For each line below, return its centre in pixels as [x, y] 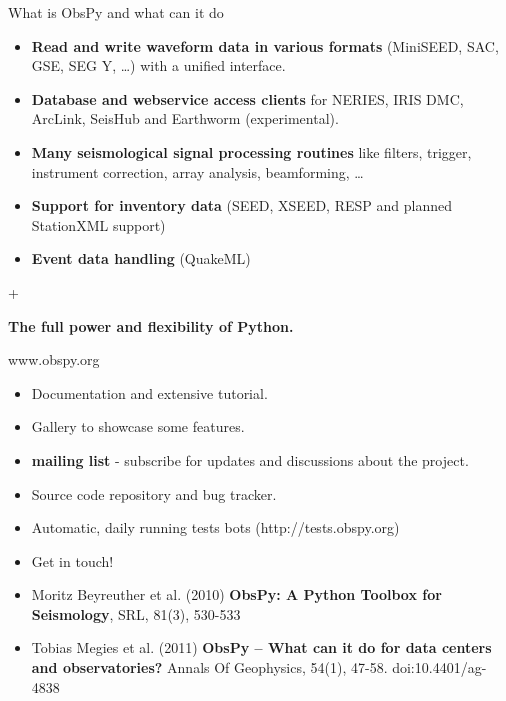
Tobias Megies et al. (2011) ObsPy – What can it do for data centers [261, 647]
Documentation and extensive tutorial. [149, 392]
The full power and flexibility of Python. [151, 325]
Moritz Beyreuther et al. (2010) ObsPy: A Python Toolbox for [236, 594]
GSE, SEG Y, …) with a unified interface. [158, 65]
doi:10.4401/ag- [439, 667]
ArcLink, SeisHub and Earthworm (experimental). [185, 118]
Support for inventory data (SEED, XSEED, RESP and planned [241, 205]
